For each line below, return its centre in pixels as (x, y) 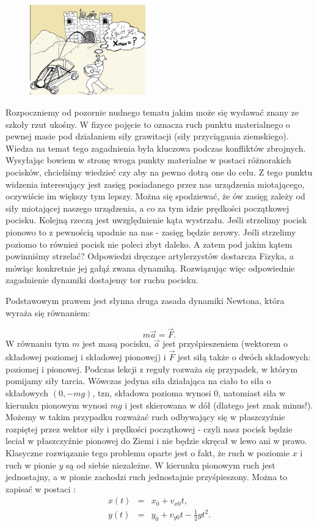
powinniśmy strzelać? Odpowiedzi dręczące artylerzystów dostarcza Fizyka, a (150, 256)
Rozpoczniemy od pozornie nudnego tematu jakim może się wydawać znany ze (152, 112)
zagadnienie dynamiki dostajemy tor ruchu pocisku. (102, 280)
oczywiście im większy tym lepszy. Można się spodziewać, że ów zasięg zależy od (155, 196)
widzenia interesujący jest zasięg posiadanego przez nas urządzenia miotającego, (155, 184)
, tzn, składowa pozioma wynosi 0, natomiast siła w (189, 392)
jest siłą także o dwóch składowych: (244, 357)
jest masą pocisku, (117, 343)
